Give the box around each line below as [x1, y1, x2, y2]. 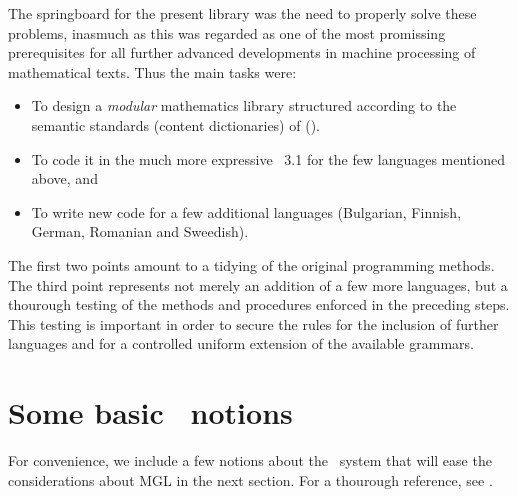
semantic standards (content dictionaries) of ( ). [31, 114, 320, 135]
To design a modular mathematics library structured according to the [31, 95, 457, 116]
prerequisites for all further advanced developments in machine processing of [8, 42, 476, 63]
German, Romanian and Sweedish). [31, 221, 249, 242]
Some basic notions [8, 392, 293, 433]
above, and [31, 168, 98, 189]
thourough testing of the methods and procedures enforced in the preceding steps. [8, 294, 510, 315]
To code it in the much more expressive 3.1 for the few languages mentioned [31, 148, 505, 169]
